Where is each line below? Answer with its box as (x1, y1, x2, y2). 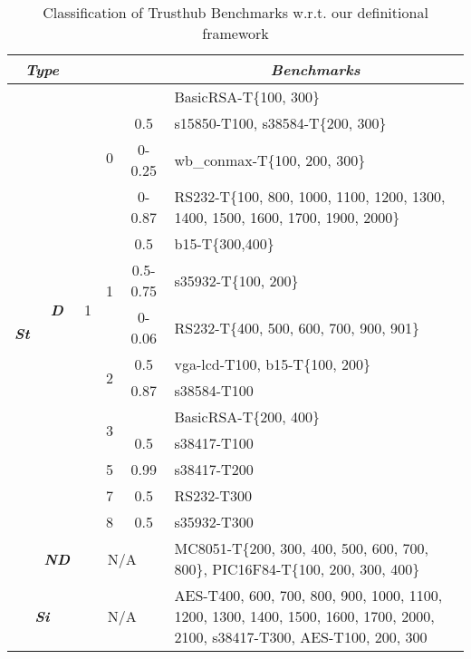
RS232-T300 (174, 485, 253, 506)
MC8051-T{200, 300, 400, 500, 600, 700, (174, 538, 428, 558)
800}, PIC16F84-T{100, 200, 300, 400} (174, 558, 420, 579)
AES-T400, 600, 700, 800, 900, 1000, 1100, (174, 585, 443, 606)
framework (202, 23, 269, 44)
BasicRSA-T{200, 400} (174, 406, 320, 427)
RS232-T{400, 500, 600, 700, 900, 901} (174, 316, 419, 338)
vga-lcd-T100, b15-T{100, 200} (174, 354, 370, 374)
